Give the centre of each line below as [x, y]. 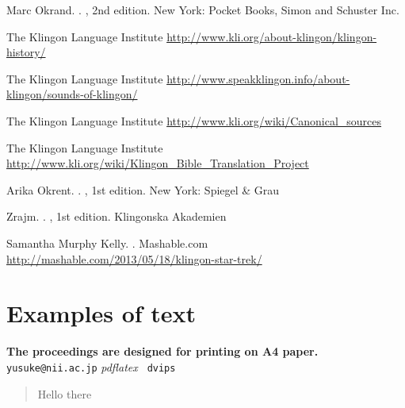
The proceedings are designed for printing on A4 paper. [162, 351]
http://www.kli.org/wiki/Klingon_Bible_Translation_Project [158, 163]
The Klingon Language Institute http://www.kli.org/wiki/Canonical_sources [194, 120]
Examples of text [101, 313]
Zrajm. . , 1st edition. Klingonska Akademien [117, 216]
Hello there [65, 393]
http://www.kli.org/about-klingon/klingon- [272, 36]
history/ [26, 52]
